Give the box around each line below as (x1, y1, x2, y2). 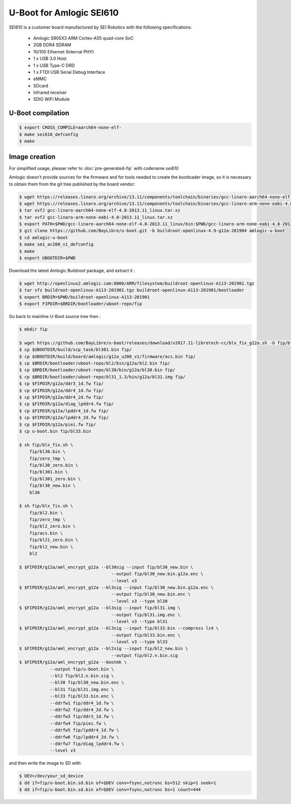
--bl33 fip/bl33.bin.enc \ (49, 693, 114, 699)
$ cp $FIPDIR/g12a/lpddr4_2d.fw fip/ (19, 415, 109, 420)
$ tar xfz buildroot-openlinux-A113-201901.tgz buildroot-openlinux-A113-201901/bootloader (19, 287, 244, 293)
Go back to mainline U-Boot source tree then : (9, 314, 101, 319)
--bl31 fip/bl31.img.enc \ (49, 687, 114, 692)
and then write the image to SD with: (9, 760, 82, 766)
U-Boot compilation (9, 109, 70, 117)
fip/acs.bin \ (29, 530, 63, 536)
